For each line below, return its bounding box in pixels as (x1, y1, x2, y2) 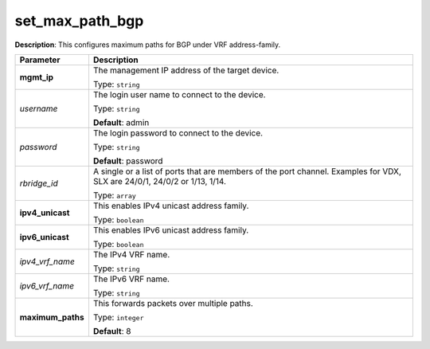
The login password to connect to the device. (92, 127, 263, 139)
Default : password (92, 155, 163, 167)
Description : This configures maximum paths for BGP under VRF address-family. (14, 40, 281, 49)
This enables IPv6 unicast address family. (92, 224, 249, 235)
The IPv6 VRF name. (92, 273, 170, 284)
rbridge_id (19, 178, 59, 189)
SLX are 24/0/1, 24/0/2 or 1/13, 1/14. (92, 175, 227, 186)
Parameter (19, 54, 61, 65)
